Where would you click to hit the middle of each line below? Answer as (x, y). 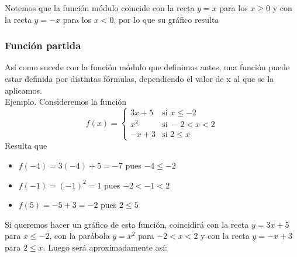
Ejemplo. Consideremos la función (66, 102)
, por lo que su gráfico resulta (166, 19)
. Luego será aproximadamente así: (105, 247)
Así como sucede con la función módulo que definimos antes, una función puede (147, 67)
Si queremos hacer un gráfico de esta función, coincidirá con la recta (127, 224)
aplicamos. (23, 90)
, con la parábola (80, 236)
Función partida (43, 45)
